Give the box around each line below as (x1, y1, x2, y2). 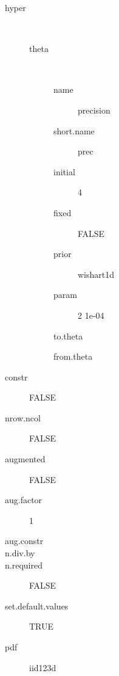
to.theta (53, 329, 83, 342)
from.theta (53, 350, 93, 363)
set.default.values (5, 599, 69, 612)
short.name (53, 124, 95, 137)
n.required (5, 558, 42, 571)
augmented (5, 452, 46, 465)
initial (53, 165, 75, 178)
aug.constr (5, 534, 44, 547)
